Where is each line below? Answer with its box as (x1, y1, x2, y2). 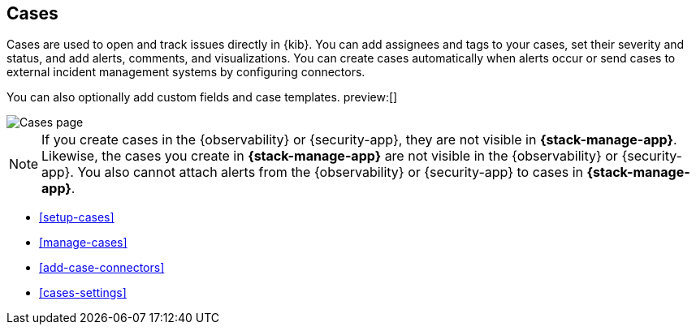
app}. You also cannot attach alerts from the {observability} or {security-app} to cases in (41, 164, 584, 181)
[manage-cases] (39, 235, 128, 250)
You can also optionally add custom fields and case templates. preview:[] (6, 90, 398, 105)
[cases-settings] (39, 286, 127, 300)
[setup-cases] (39, 210, 115, 225)
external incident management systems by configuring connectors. (6, 65, 365, 80)
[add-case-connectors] (39, 260, 165, 275)
